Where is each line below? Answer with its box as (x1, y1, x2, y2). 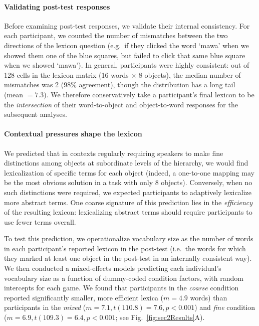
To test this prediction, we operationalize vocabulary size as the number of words (4, 233, 253, 244)
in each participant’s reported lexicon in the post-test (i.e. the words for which (4, 243, 246, 253)
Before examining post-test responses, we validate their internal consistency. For (4, 20, 250, 31)
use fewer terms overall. (4, 216, 76, 227)
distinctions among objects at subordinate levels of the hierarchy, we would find (4, 157, 248, 168)
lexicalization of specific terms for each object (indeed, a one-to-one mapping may (4, 167, 254, 178)
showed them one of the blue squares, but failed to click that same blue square (4, 50, 245, 60)
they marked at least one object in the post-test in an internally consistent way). (4, 253, 252, 263)
